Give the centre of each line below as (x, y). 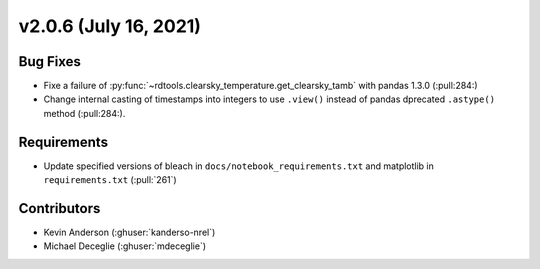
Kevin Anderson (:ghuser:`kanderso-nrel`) (129, 232)
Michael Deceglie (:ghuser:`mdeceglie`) (125, 246)
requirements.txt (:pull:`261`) (110, 180)
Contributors (59, 208)
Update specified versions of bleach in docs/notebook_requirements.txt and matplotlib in (239, 166)
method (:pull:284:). (84, 113)
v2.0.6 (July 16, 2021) (110, 26)
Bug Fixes (50, 61)
